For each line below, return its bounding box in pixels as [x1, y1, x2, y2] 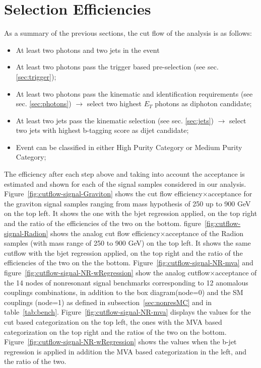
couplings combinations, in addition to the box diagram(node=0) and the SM [4, 287, 243, 298]
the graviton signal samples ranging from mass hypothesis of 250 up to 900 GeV [4, 198, 251, 208]
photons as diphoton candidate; [155, 98, 252, 109]
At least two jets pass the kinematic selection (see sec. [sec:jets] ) [16, 115, 214, 125]
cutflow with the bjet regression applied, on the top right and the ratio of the [4, 247, 243, 258]
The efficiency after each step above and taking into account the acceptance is [4, 169, 245, 179]
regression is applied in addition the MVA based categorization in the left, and [4, 346, 247, 356]
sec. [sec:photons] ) [16, 98, 72, 109]
